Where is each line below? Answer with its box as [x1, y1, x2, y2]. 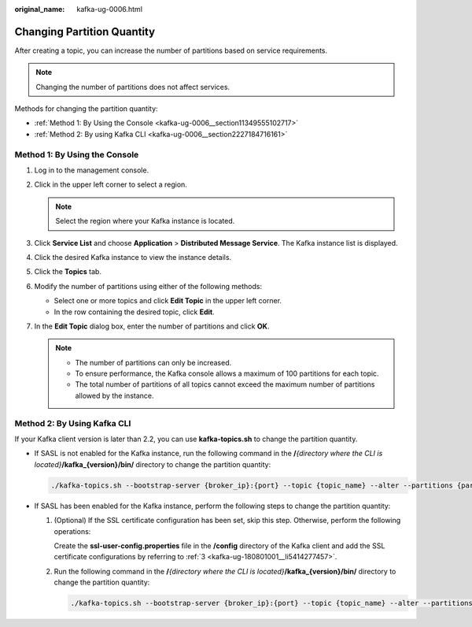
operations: [53, 526, 91, 536]
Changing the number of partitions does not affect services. [35, 82, 230, 91]
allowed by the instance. [75, 391, 154, 400]
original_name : [14, 5, 65, 13]
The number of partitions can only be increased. [75, 358, 232, 367]
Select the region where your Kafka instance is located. [55, 217, 235, 226]
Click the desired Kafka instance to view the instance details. [34, 252, 232, 262]
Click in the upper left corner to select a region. [34, 180, 188, 189]
